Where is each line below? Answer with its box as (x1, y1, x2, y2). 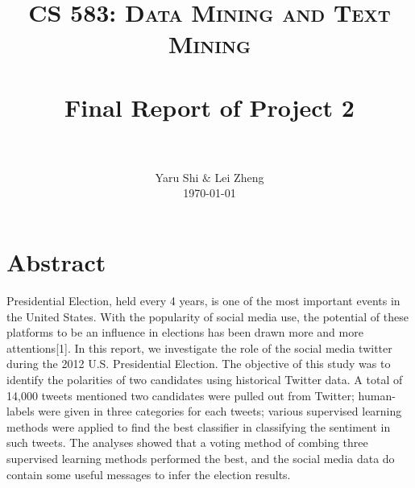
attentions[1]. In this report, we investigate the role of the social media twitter (6, 339, 392, 356)
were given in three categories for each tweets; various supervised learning (38, 403, 402, 420)
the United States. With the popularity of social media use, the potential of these (6, 308, 409, 325)
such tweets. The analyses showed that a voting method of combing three (6, 434, 368, 451)
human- (358, 387, 396, 403)
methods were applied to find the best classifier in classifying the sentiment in (6, 418, 391, 435)
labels (6, 403, 35, 420)
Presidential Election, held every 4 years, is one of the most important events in (6, 292, 400, 308)
